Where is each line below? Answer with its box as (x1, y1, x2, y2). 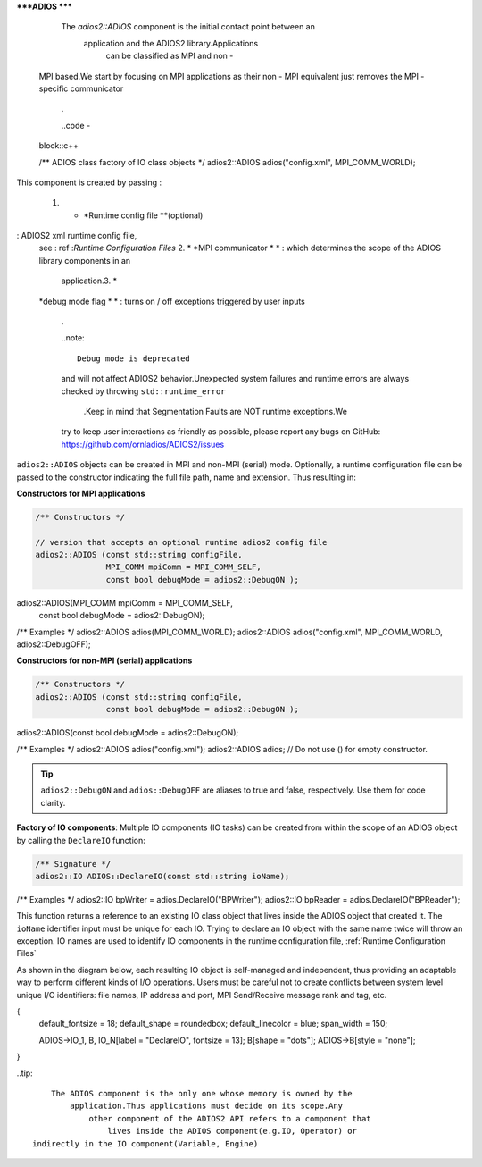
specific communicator (38, 83, 124, 94)
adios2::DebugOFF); (16, 639, 91, 650)
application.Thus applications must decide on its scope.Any (70, 1101, 344, 1112)
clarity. (40, 797, 66, 808)
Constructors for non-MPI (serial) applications (16, 655, 193, 666)
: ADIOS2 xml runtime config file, (16, 231, 137, 241)
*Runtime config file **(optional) (83, 210, 204, 221)
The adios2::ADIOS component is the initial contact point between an (61, 21, 316, 32)
